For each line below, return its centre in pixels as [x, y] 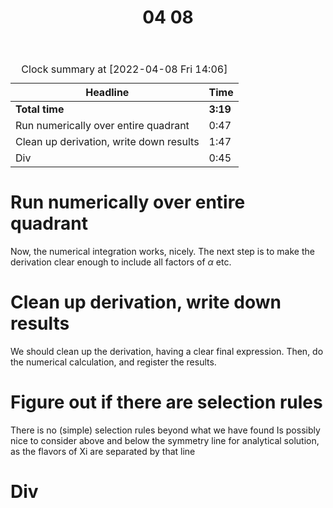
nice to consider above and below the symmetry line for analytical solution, [165, 440]
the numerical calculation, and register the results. [113, 362]
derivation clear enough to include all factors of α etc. [121, 262]
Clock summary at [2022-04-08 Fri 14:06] [124, 69]
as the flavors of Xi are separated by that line [103, 451]
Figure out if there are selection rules [166, 402]
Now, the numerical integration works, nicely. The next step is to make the [162, 252]
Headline [107, 93]
